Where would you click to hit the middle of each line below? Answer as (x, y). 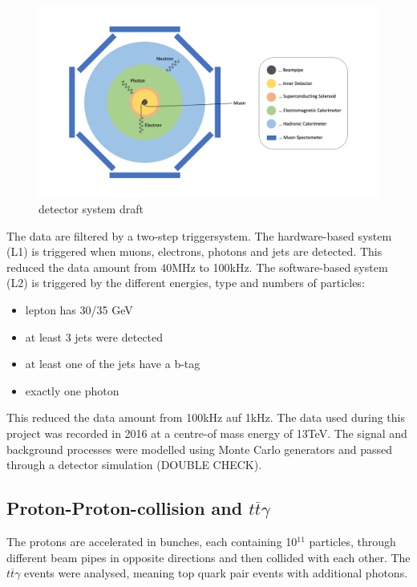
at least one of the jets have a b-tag (113, 364)
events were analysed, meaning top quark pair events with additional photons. (216, 573)
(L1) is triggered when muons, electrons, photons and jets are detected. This (194, 251)
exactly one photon (72, 390)
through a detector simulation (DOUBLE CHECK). (134, 465)
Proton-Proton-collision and (125, 508)
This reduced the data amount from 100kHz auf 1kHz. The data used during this (206, 417)
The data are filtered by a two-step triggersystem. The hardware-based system (199, 235)
